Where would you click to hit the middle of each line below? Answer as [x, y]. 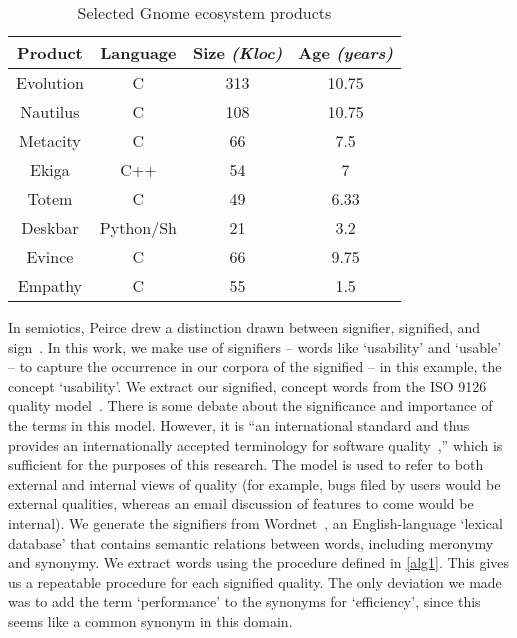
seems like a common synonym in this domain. [150, 620]
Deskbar [50, 227]
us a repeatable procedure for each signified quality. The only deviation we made [255, 581]
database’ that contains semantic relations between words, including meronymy [251, 542]
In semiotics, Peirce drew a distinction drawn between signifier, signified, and [244, 327]
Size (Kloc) [237, 52]
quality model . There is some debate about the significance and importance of [250, 405]
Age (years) [345, 52]
